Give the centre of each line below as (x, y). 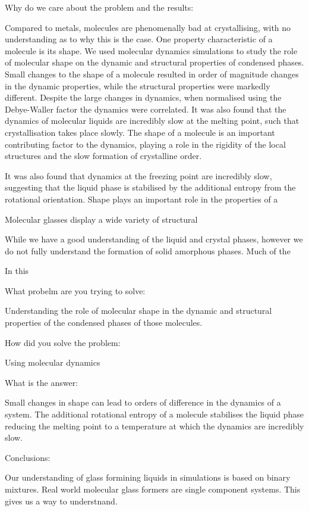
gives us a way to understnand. (61, 501)
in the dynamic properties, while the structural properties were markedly (138, 85)
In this (17, 271)
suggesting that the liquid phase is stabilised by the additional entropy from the (150, 187)
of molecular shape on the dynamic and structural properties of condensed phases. (154, 62)
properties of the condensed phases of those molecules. (104, 323)
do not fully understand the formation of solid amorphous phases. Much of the (148, 250)
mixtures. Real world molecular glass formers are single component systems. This (153, 489)
